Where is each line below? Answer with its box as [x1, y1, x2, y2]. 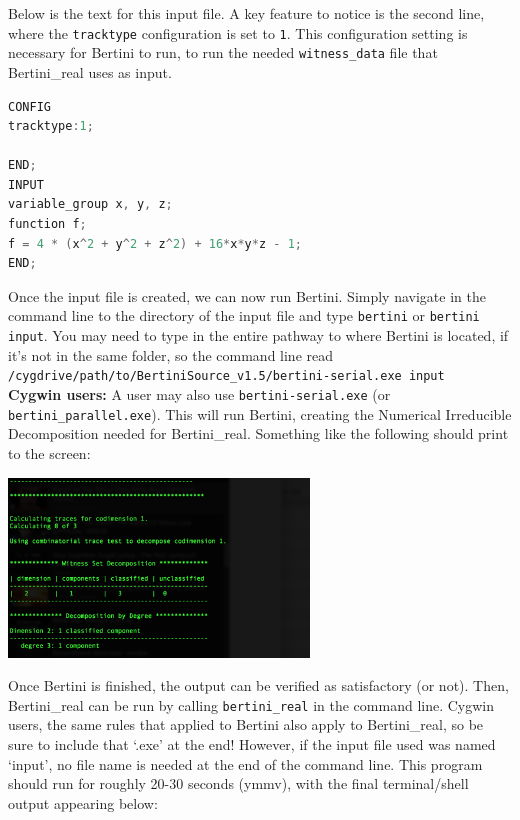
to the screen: [8, 442, 91, 463]
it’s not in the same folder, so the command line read [8, 344, 334, 365]
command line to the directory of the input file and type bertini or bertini [8, 305, 480, 326]
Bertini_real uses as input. [8, 61, 172, 82]
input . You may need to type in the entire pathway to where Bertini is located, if [8, 325, 509, 346]
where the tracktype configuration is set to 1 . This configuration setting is [8, 22, 468, 43]
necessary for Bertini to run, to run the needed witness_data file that [8, 42, 438, 63]
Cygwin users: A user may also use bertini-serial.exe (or [8, 384, 391, 404]
